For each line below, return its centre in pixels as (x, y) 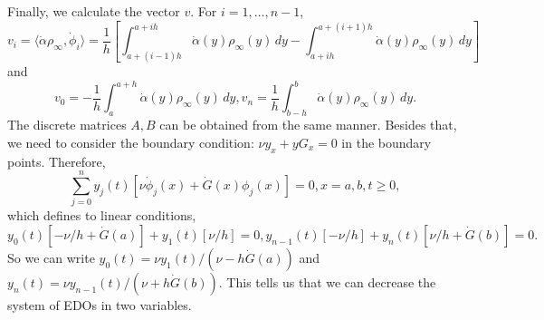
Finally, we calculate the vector (94, 11)
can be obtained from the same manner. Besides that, (308, 125)
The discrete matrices (67, 125)
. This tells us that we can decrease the (327, 281)
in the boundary (387, 142)
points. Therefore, (57, 161)
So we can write (51, 257)
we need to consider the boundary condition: (131, 142)
